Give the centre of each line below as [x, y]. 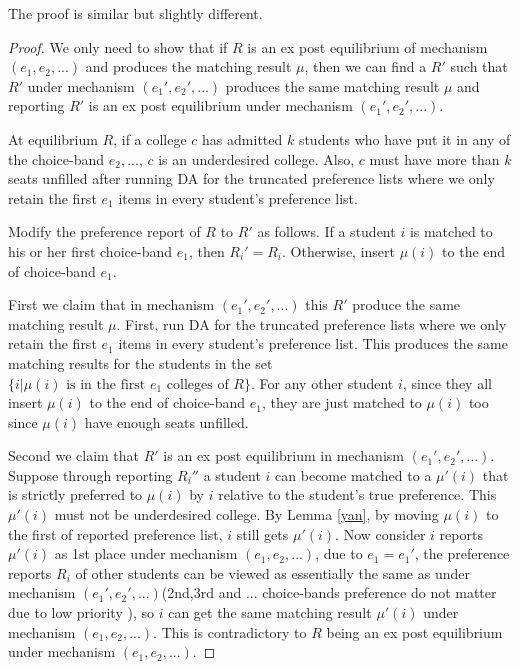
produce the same [406, 304]
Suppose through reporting [90, 474]
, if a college [150, 138]
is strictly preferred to [75, 494]
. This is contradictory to [230, 631]
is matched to [451, 231]
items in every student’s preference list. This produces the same [313, 343]
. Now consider [380, 533]
